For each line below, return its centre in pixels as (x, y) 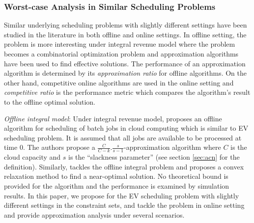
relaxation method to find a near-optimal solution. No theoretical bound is (116, 176)
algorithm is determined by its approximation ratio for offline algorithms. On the (125, 73)
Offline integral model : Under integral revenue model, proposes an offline (113, 118)
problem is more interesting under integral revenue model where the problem (120, 44)
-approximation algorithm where (172, 147)
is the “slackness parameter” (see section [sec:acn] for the (154, 157)
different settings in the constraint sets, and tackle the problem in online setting (124, 205)
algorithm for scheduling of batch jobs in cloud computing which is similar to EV (126, 128)
